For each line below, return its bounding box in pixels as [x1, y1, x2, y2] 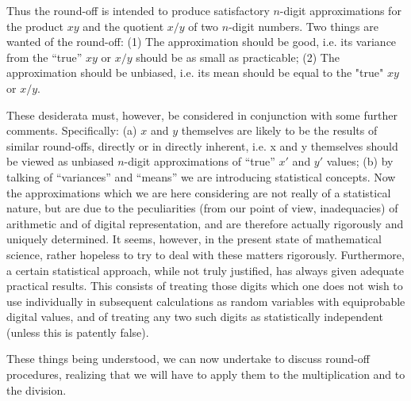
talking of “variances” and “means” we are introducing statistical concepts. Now [6, 168, 396, 185]
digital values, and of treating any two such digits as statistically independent [6, 308, 383, 325]
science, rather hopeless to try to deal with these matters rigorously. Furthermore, [6, 246, 405, 262]
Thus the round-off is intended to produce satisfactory [6, 2, 270, 18]
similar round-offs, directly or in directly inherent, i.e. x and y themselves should [6, 137, 398, 154]
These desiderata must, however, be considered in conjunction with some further [6, 106, 398, 123]
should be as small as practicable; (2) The [136, 48, 340, 65]
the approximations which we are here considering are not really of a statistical [6, 184, 391, 200]
